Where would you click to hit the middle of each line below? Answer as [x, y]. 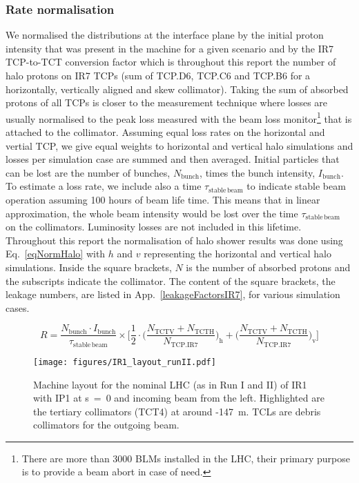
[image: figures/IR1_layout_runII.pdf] [125, 362]
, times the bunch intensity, [258, 172]
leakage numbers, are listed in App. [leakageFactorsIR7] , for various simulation [173, 294]
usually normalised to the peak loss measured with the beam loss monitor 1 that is [179, 117]
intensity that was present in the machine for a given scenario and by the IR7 [170, 48]
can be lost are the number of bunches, [88, 172]
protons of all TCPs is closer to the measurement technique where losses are [167, 102]
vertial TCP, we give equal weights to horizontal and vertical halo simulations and [179, 145]
